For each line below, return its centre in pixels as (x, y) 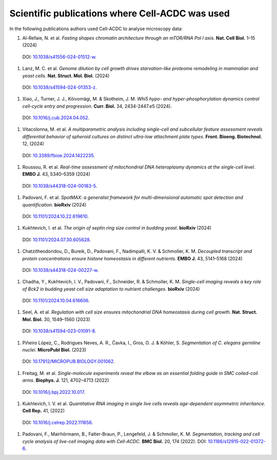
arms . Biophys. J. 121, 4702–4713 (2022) (66, 380)
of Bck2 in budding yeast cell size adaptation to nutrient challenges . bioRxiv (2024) (111, 289)
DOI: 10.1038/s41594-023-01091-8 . (59, 331)
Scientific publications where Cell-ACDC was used (120, 13)
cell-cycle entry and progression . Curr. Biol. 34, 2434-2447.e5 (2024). (97, 106)
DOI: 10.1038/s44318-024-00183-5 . (60, 186)
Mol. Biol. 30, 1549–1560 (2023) (56, 319)
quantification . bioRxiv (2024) (54, 204)
